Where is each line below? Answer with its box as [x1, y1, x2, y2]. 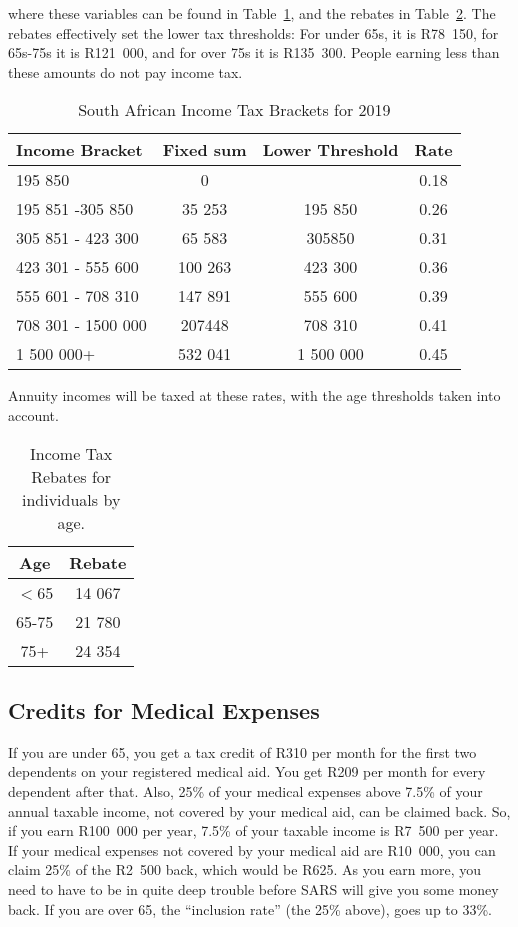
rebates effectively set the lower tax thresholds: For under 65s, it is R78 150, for [8, 22, 499, 43]
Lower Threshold [262, 138, 399, 162]
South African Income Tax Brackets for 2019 [78, 98, 391, 122]
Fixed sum [162, 138, 247, 162]
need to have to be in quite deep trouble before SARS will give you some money [8, 878, 499, 899]
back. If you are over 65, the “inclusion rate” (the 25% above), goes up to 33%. [8, 898, 493, 919]
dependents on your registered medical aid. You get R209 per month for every [8, 761, 486, 782]
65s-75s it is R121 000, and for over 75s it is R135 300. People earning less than [8, 42, 500, 63]
